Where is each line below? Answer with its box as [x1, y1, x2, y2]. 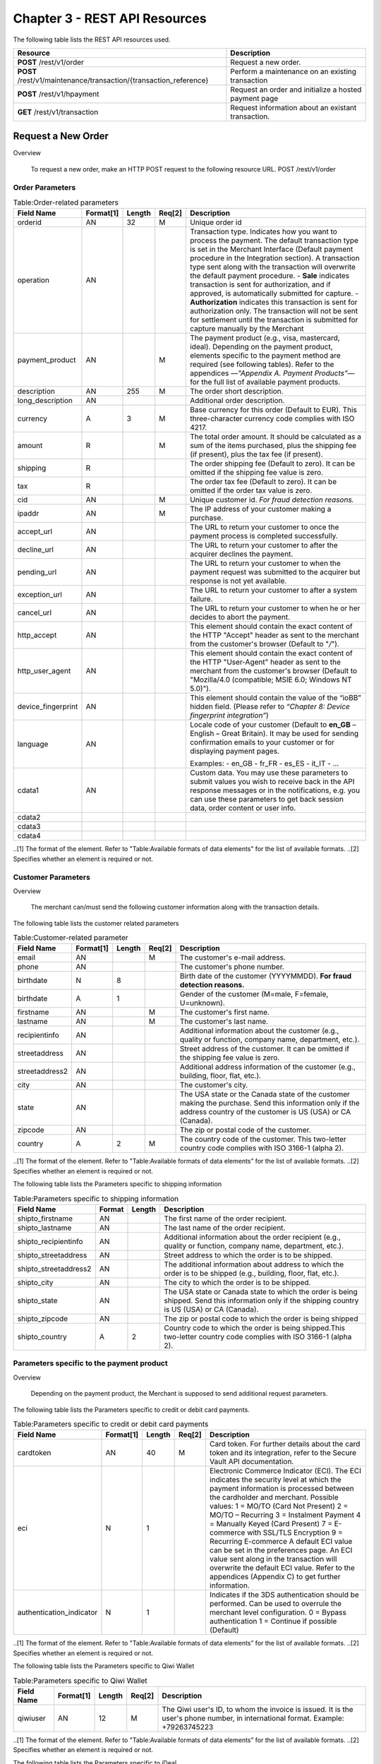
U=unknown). [180, 998, 225, 1008]
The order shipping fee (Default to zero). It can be [189, 459, 356, 469]
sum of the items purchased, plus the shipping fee [189, 441, 357, 451]
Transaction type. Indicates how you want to [189, 226, 338, 236]
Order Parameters [13, 182, 76, 192]
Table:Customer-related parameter [13, 933, 128, 943]
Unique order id [189, 217, 242, 227]
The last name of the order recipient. [164, 1223, 286, 1233]
